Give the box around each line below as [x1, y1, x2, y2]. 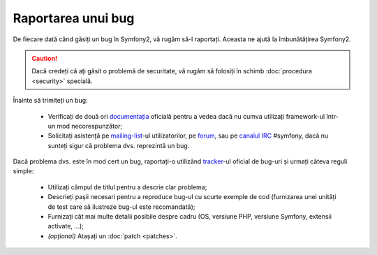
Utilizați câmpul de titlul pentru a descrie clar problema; [47, 182, 207, 191]
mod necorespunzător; [57, 122, 123, 130]
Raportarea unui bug [13, 10, 135, 26]
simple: [13, 167, 34, 175]
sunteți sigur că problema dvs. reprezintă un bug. [47, 141, 190, 150]
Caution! [31, 54, 58, 62]
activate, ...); [47, 222, 84, 231]
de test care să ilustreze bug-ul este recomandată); [47, 203, 195, 211]
